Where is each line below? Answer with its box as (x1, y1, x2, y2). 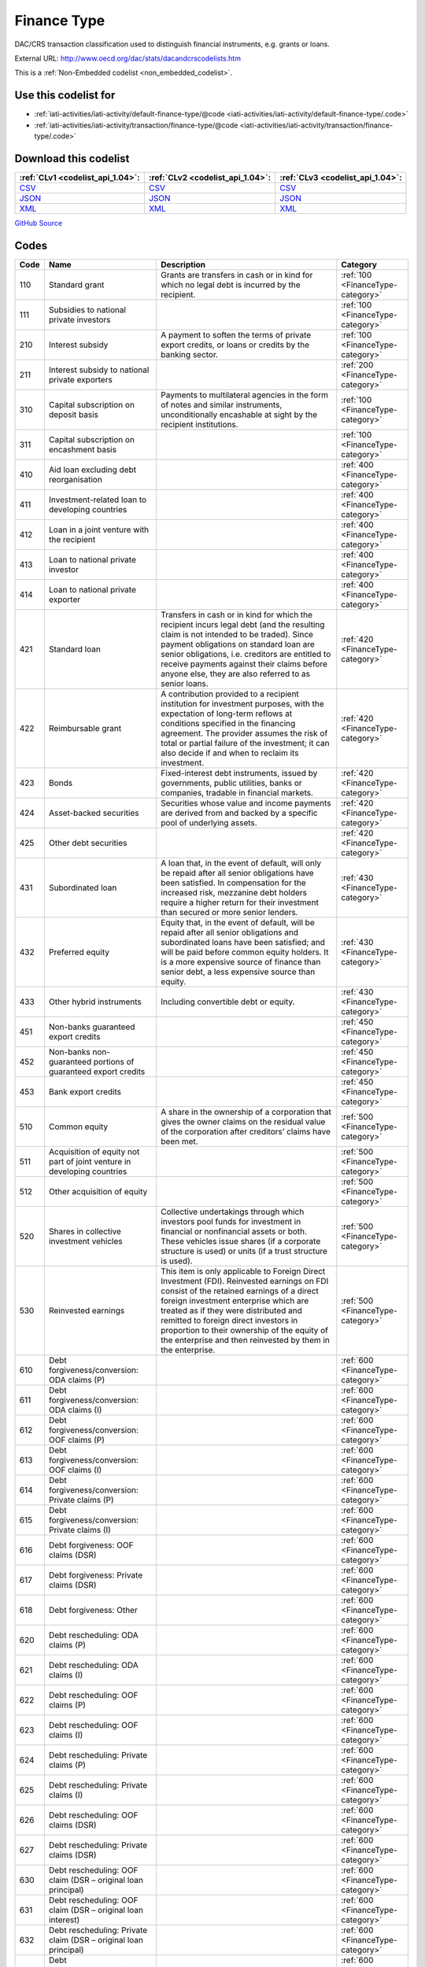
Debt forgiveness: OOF (48, 1539, 134, 1550)
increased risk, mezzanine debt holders (161, 887, 307, 898)
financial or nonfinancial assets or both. (161, 1226, 307, 1237)
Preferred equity (48, 947, 110, 958)
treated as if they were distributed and (161, 1305, 302, 1316)
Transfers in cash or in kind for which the (161, 609, 313, 620)
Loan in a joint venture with (48, 524, 150, 535)
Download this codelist (14, 152, 130, 165)
